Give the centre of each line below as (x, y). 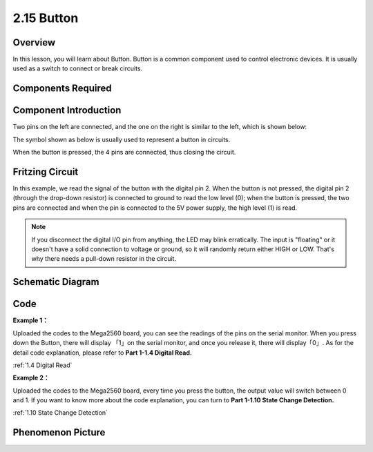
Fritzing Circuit (46, 171)
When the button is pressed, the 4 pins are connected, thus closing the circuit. (124, 153)
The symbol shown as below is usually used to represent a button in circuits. (122, 139)
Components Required (62, 89)
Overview (34, 42)
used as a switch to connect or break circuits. (78, 68)
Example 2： (31, 378)
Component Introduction (67, 110)
